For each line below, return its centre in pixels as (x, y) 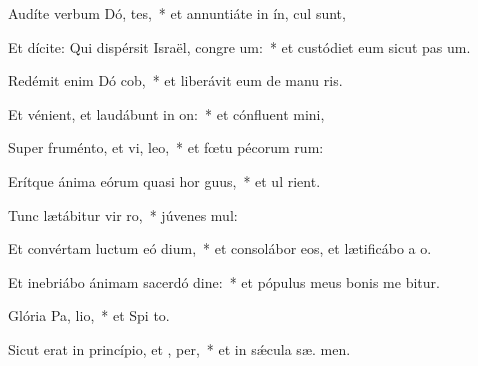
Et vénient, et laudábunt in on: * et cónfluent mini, (166, 113)
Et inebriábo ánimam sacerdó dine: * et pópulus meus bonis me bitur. (224, 281)
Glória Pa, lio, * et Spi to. (89, 315)
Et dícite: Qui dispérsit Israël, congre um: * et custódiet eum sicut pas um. (239, 46)
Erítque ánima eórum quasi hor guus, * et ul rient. (164, 180)
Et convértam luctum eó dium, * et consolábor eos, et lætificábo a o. (220, 248)
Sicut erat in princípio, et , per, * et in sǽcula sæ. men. (179, 348)
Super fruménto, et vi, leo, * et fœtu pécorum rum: (166, 147)
